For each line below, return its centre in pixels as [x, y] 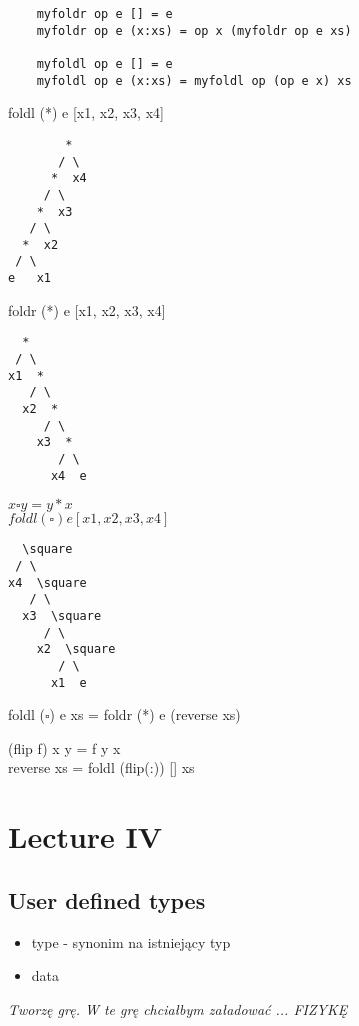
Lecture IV [85, 836]
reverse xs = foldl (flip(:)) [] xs [101, 767]
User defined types [107, 899]
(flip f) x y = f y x [64, 747]
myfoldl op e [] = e [104, 63]
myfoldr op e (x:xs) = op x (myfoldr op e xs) [194, 30]
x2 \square [76, 649]
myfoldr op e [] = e [104, 14]
